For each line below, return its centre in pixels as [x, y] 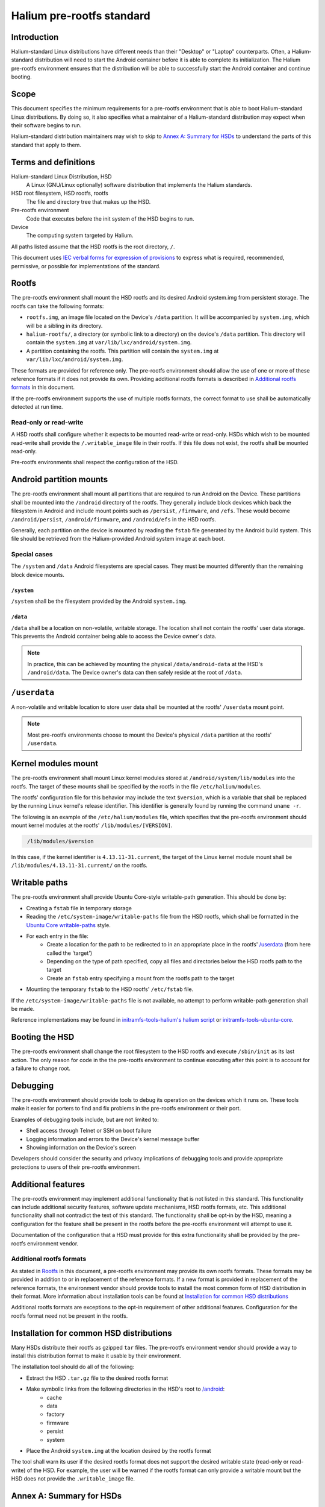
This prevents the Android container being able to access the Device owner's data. [114, 636]
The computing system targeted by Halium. [80, 236]
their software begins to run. [46, 125]
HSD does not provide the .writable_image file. [73, 1479]
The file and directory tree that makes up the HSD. [88, 201]
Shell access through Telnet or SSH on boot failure [89, 1131]
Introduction [35, 37]
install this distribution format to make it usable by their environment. [96, 1356]
